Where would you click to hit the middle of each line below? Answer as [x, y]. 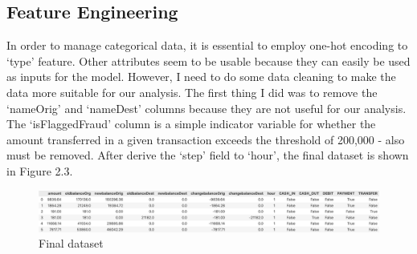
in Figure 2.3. [40, 170]
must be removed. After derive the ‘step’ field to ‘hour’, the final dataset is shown [208, 155]
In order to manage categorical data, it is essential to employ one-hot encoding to [207, 45]
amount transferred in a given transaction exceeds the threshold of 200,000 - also [206, 139]
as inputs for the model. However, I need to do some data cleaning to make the [201, 77]
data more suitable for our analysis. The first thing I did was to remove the [192, 92]
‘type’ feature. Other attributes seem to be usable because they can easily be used [208, 60]
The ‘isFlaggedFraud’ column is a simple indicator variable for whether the [191, 124]
